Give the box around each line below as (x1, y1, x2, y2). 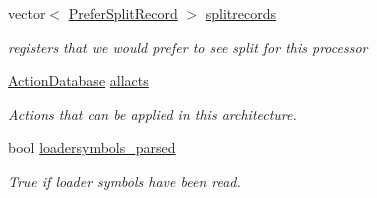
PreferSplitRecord (68, 3, 178, 23)
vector (8, 3, 46, 23)
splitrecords (205, 3, 276, 23)
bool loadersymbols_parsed (8, 137, 176, 158)
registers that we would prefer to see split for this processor (8, 36, 368, 57)
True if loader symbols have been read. (8, 170, 241, 191)
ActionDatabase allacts (8, 70, 149, 91)
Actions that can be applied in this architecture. (8, 103, 297, 124)
